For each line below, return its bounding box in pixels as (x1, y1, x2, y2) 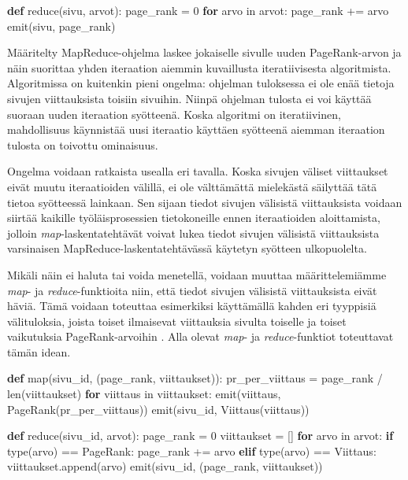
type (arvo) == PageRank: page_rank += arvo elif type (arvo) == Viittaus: (7, 442, 376, 459)
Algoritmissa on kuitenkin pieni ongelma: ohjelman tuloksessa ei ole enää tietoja (7, 75, 395, 91)
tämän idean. (7, 343, 71, 360)
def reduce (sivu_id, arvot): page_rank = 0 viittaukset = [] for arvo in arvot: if (7, 427, 394, 444)
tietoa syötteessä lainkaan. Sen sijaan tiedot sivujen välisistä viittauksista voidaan (7, 194, 402, 210)
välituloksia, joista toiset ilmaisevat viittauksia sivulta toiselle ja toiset (7, 312, 347, 329)
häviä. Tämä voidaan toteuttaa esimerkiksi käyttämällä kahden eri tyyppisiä (7, 297, 376, 314)
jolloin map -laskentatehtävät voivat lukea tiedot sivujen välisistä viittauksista (7, 224, 380, 241)
